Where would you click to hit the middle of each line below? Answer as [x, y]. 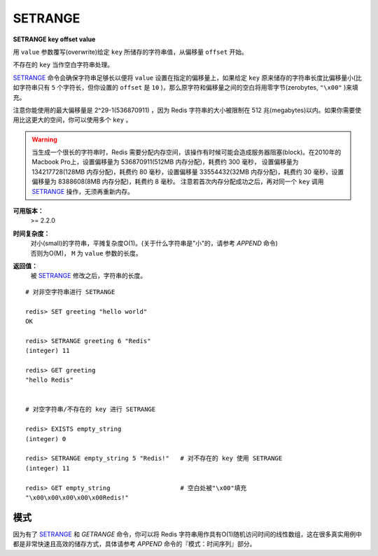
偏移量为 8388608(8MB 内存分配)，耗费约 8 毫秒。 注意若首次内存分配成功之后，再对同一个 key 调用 [178, 181]
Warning [44, 139]
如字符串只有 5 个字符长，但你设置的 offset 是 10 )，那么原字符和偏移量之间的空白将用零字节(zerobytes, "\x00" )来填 [185, 88]
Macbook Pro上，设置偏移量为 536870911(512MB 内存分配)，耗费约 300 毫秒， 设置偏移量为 [165, 162]
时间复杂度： [31, 233]
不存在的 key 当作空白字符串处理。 [63, 65]
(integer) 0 [46, 439]
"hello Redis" [49, 380]
